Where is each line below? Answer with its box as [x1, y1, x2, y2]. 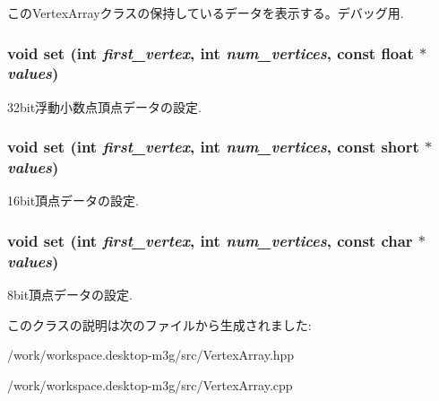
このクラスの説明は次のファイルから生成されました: [7, 315, 312, 334]
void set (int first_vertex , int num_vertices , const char [7, 229, 413, 251]
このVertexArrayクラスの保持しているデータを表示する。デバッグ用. [7, 4, 404, 22]
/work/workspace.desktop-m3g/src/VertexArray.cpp [7, 375, 293, 394]
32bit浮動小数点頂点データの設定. [7, 97, 202, 116]
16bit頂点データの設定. [7, 191, 140, 210]
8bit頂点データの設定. [7, 285, 133, 304]
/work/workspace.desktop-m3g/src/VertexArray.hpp [7, 345, 295, 364]
